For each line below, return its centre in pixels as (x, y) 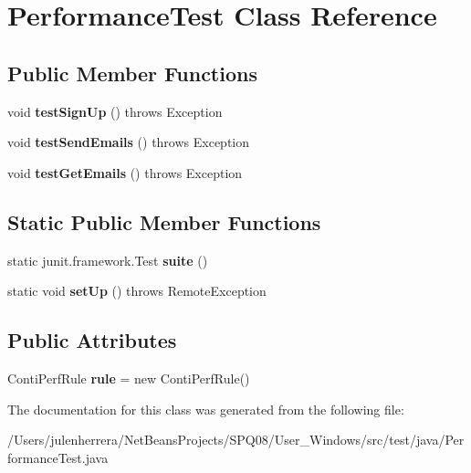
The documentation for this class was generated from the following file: (206, 409)
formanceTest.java (58, 457)
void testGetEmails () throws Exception (125, 172)
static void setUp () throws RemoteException (137, 291)
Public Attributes (92, 340)
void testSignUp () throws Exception (115, 111)
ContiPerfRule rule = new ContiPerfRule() (129, 378)
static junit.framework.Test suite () (108, 260)
